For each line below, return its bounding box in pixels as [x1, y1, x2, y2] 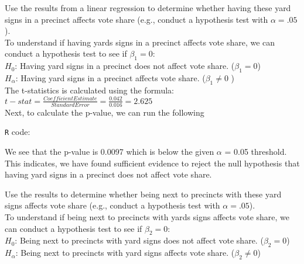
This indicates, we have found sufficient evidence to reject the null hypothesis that [5, 157, 300, 169]
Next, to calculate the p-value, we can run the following [5, 106, 204, 118]
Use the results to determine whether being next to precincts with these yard [5, 187, 282, 200]
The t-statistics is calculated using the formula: [5, 84, 174, 96]
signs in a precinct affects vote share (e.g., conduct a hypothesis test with [5, 13, 268, 25]
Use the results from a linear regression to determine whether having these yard [5, 2, 291, 13]
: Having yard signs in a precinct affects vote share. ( [15, 71, 206, 84]
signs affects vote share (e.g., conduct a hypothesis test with [5, 199, 220, 211]
